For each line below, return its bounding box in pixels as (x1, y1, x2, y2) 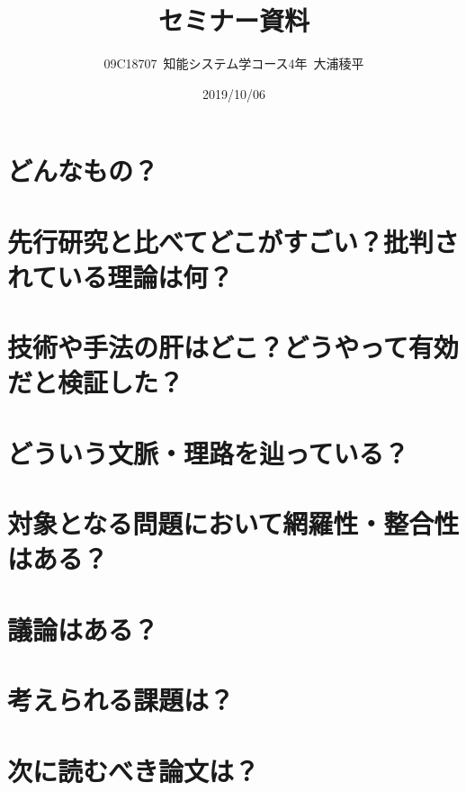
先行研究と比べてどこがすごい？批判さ (7, 222, 460, 259)
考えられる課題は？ (7, 681, 235, 718)
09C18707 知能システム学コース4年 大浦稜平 (103, 54, 364, 73)
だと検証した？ (7, 364, 184, 400)
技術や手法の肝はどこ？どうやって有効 (7, 328, 459, 365)
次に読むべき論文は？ (7, 751, 260, 788)
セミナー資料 (157, 2, 309, 39)
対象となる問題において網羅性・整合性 (7, 505, 460, 542)
